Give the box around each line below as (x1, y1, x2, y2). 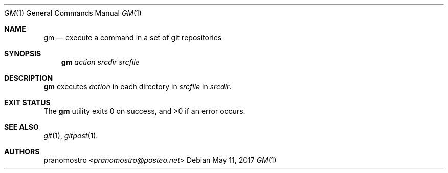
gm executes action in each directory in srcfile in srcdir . (43, 82, 232, 91)
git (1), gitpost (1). (43, 131, 98, 140)
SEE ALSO (4, 122, 39, 131)
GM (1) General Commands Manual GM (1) (4, 9, 142, 17)
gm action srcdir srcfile (61, 58, 140, 66)
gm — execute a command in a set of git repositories (43, 33, 222, 42)
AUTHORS (4, 147, 40, 156)
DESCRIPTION (4, 73, 53, 82)
